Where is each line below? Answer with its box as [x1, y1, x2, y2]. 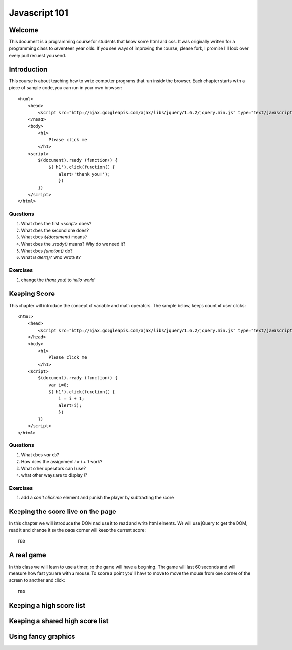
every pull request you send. [9, 52, 67, 58]
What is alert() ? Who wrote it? [21, 255, 81, 260]
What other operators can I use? [21, 466, 86, 472]
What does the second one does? [21, 227, 89, 233]
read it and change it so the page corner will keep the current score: [9, 527, 146, 533]
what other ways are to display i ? [21, 472, 88, 478]
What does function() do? [21, 248, 73, 254]
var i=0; [48, 382, 69, 388]
